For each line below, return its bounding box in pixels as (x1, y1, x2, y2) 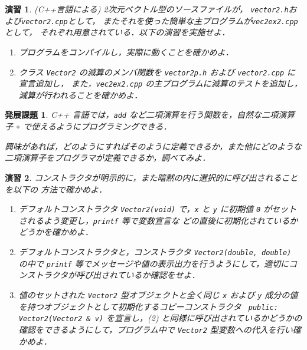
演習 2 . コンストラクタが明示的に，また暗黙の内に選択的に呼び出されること (5, 171, 298, 183)
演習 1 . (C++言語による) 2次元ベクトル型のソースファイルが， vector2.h (5, 3, 289, 15)
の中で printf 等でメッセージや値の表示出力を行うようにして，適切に (18, 257, 289, 269)
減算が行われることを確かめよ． (18, 88, 143, 101)
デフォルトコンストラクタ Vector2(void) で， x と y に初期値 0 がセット (18, 203, 297, 215)
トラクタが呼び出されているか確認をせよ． (35, 269, 200, 281)
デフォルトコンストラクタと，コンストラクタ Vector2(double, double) (18, 246, 292, 257)
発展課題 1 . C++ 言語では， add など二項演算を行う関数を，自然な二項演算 (5, 108, 295, 121)
